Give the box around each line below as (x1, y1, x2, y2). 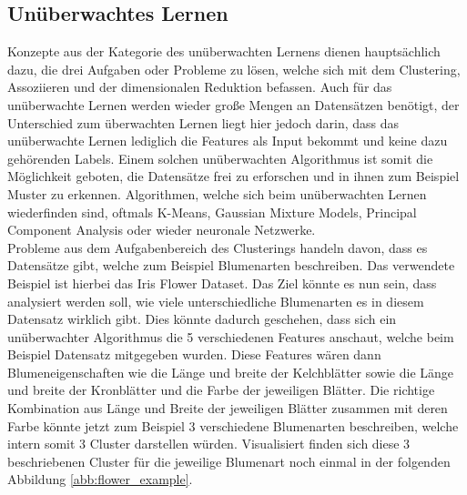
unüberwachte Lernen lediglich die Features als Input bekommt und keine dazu (7, 131, 448, 150)
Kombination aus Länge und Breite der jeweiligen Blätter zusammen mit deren (7, 399, 448, 418)
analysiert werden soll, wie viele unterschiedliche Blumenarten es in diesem (7, 291, 424, 310)
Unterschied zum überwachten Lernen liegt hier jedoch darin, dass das (7, 113, 400, 132)
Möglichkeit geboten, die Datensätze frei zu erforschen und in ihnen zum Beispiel (7, 167, 460, 186)
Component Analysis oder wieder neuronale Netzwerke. (7, 220, 316, 239)
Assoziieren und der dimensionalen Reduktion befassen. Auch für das (7, 77, 392, 96)
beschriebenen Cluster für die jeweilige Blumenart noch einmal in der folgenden (7, 451, 451, 470)
